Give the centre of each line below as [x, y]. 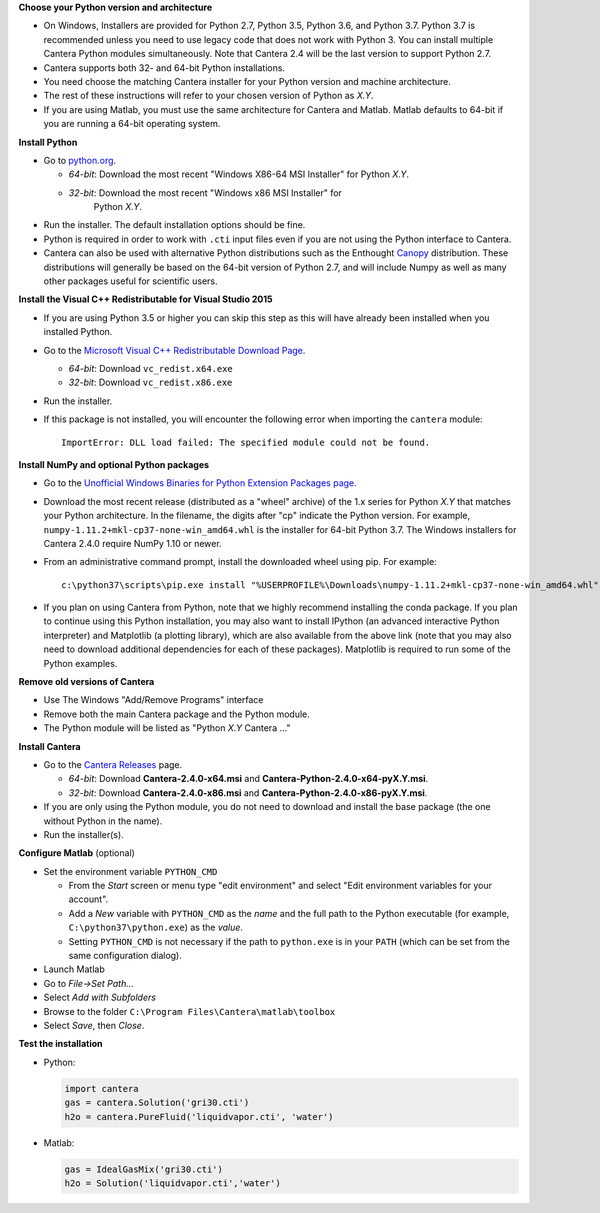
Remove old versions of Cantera [86, 682]
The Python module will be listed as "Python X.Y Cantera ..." [167, 728]
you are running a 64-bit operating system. [132, 124]
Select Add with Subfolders [100, 997]
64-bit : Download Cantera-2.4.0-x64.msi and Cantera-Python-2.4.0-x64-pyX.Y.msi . [248, 779]
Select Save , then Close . [94, 1025]
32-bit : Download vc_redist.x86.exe [150, 382]
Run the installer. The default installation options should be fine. [174, 225]
